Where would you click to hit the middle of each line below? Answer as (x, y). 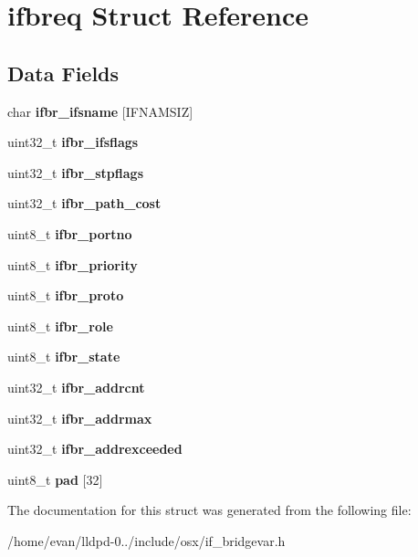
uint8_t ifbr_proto (66, 295)
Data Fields (63, 73)
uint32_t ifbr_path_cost (84, 203)
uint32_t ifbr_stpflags (75, 172)
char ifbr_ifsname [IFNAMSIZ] (100, 111)
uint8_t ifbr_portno (70, 233)
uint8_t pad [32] (55, 479)
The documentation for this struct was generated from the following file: (209, 510)
